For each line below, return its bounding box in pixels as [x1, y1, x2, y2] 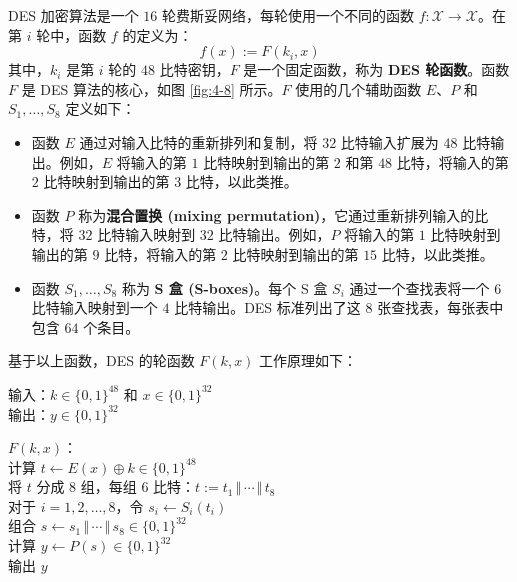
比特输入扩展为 [340, 131, 439, 152]
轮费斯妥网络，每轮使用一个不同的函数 [162, 5, 415, 25]
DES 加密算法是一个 [8, 5, 139, 25]
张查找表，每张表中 [377, 297, 504, 318]
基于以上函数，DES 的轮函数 [8, 350, 195, 371]
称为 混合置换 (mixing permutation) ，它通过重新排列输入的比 [78, 204, 489, 225]
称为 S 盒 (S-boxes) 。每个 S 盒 [121, 277, 328, 298]
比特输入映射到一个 [31, 297, 158, 318]
